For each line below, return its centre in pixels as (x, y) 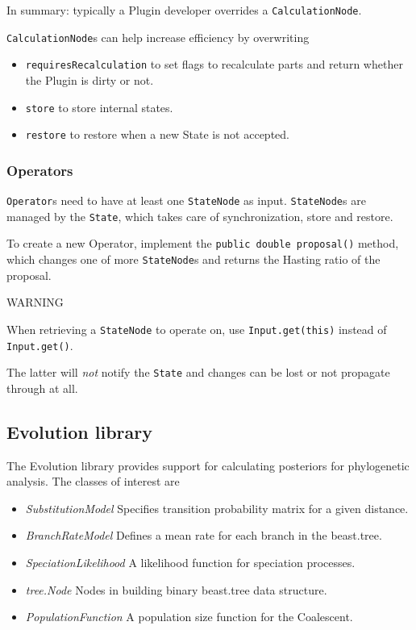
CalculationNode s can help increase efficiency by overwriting (158, 37)
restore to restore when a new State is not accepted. (157, 134)
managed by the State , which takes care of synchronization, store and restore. (200, 216)
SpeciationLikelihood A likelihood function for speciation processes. (190, 563)
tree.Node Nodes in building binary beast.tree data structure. (176, 589)
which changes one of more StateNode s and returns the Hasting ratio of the (193, 259)
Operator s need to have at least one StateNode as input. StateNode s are (186, 200)
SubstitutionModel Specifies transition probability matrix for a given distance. (217, 508)
